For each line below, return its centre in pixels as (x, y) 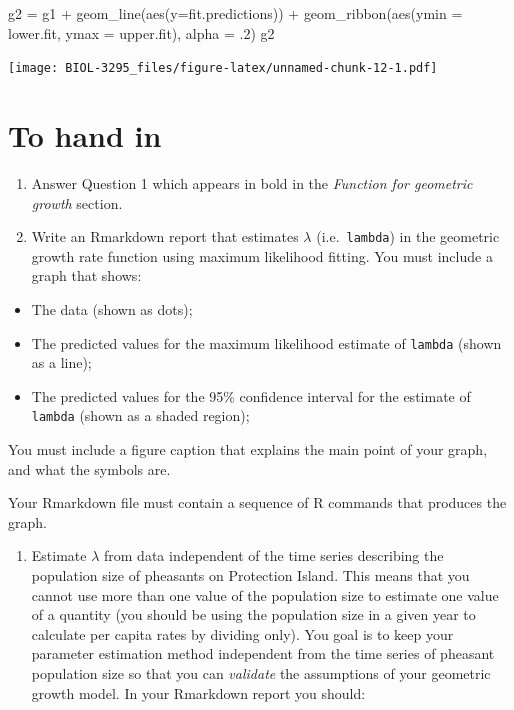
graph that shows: (86, 275)
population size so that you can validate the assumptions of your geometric (261, 673)
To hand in (85, 135)
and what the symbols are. (89, 468)
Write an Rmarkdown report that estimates (165, 236)
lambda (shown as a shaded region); (140, 415)
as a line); (61, 362)
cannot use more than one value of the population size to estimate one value (265, 594)
